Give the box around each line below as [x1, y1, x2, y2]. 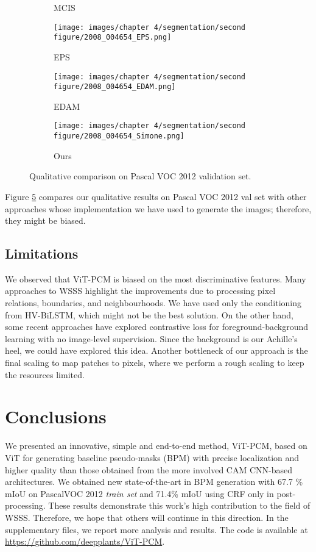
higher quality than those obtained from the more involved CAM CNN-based [5, 463, 293, 476]
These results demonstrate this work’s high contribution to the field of [48, 499, 311, 512]
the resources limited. [5, 368, 85, 381]
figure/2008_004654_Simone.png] [54, 132, 184, 141]
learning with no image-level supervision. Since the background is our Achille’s [5, 332, 298, 345]
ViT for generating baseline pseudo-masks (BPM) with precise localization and [5, 451, 300, 464]
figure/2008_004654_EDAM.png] [54, 82, 176, 91]
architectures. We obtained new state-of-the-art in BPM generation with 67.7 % [5, 475, 303, 488]
